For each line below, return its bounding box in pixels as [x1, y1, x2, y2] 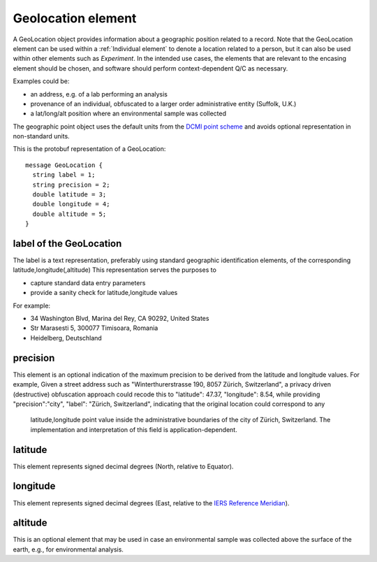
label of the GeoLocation [13, 238, 122, 250]
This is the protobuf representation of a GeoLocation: [13, 145, 166, 153]
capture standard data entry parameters [30, 278, 146, 287]
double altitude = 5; [32, 210, 107, 218]
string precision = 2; [32, 180, 110, 189]
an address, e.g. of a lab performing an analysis [30, 89, 168, 98]
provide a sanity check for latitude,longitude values [30, 289, 178, 297]
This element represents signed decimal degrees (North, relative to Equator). [13, 462, 234, 470]
